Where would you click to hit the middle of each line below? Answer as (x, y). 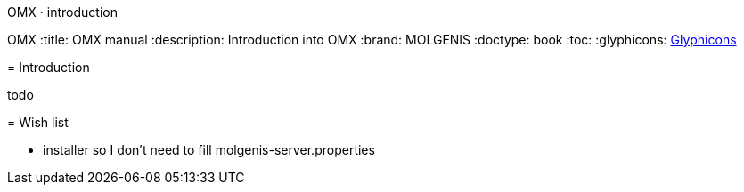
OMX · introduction (62, 12)
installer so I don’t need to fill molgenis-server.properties (209, 150)
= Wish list (38, 122)
